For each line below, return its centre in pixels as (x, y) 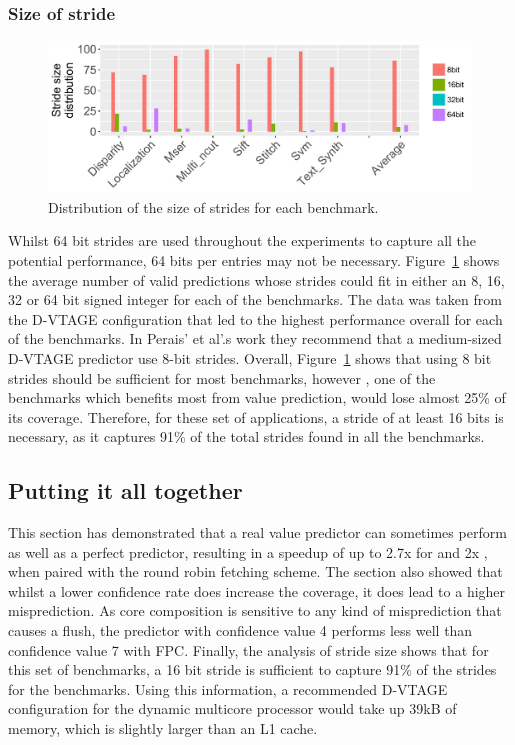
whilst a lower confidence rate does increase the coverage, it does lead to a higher (257, 590)
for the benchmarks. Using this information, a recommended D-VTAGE (228, 688)
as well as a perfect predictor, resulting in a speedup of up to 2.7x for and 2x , (248, 551)
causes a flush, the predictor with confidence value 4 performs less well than (240, 630)
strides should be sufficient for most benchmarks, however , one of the (222, 377)
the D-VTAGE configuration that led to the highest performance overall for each (255, 318)
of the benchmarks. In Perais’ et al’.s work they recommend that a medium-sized (255, 338)
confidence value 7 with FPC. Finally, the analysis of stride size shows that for (248, 649)
